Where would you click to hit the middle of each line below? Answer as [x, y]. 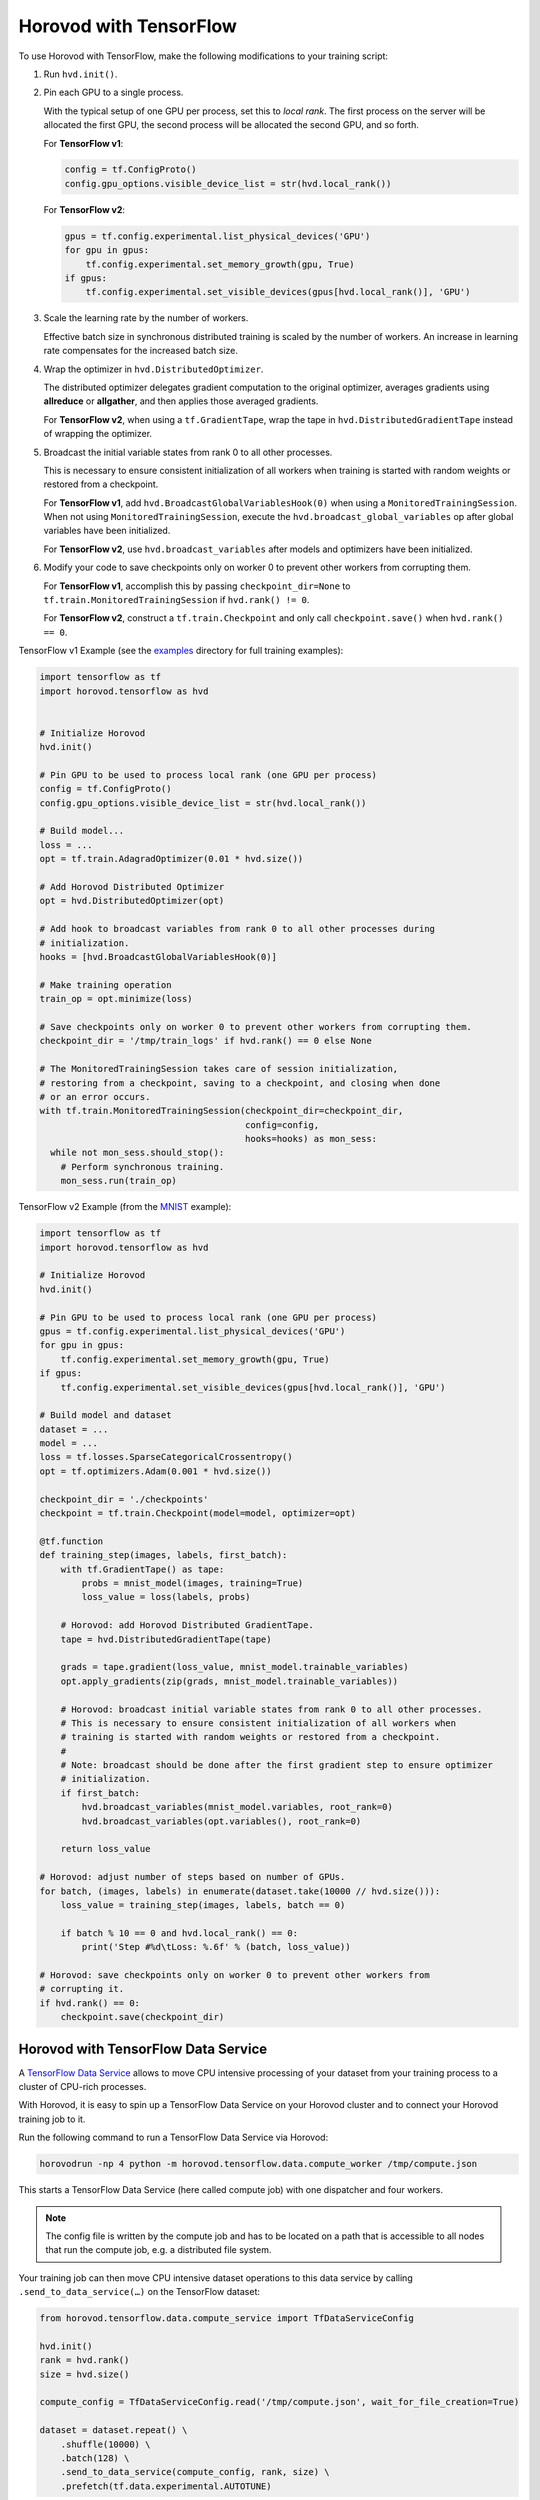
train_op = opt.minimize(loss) [116, 999]
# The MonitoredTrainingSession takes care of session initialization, [219, 1069]
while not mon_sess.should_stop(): [137, 1153]
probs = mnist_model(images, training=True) [192, 1583]
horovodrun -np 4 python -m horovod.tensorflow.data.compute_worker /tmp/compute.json [258, 2164]
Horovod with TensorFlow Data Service [143, 2048]
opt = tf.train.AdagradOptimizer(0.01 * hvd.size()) [171, 859]
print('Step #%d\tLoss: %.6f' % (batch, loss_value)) [216, 1947]
